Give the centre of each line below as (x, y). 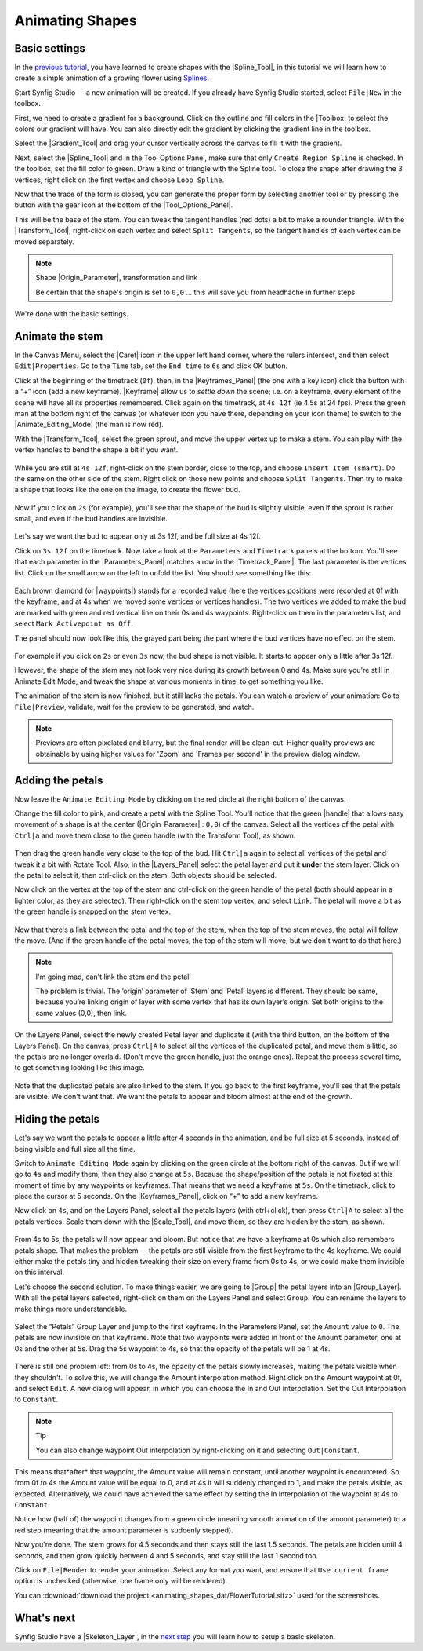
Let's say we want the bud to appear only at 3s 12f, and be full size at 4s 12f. (138, 536)
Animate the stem (59, 336)
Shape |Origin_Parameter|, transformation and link (117, 278)
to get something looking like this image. (80, 1068)
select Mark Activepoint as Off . (74, 623)
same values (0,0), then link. (81, 1013)
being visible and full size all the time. (75, 1149)
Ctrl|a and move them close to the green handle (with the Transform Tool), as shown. (155, 835)
